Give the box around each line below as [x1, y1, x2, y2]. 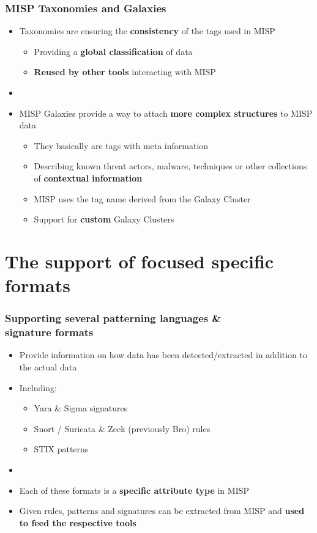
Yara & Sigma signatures [34, 402, 128, 414]
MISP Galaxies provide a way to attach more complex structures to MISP [19, 106, 313, 119]
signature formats [5, 325, 94, 340]
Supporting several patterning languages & [5, 311, 222, 326]
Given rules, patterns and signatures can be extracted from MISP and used [19, 504, 305, 517]
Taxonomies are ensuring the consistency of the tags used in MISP [19, 24, 275, 37]
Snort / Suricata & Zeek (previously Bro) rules [34, 422, 211, 435]
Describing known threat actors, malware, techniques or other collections [34, 160, 307, 172]
